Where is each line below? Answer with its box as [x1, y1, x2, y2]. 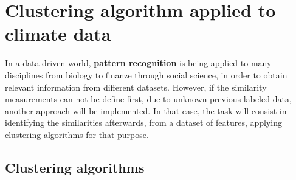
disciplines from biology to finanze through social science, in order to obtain [5, 68, 287, 81]
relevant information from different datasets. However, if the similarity [5, 80, 267, 93]
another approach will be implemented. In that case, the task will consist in [5, 104, 287, 117]
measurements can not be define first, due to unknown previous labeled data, [5, 92, 292, 105]
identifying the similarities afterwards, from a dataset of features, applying [5, 116, 283, 129]
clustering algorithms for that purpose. [5, 128, 149, 140]
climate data [5, 21, 111, 46]
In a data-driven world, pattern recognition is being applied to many [5, 57, 272, 69]
